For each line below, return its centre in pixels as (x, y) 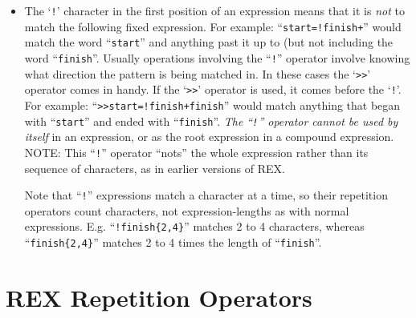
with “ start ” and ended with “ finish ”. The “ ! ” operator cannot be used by (211, 121)
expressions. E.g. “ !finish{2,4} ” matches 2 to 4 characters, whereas (194, 226)
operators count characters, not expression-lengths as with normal (187, 210)
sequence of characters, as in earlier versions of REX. (155, 168)
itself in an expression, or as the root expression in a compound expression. (209, 137)
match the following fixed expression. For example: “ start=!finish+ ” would (213, 26)
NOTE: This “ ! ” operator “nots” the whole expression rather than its (196, 152)
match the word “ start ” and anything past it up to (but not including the (209, 42)
